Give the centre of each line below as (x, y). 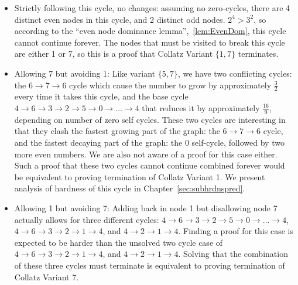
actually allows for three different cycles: (87, 219)
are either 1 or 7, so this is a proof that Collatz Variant (114, 54)
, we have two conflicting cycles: (235, 73)
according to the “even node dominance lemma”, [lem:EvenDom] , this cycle (150, 31)
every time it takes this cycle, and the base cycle (101, 96)
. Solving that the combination (233, 254)
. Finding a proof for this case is (236, 231)
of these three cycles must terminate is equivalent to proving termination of (150, 265)
